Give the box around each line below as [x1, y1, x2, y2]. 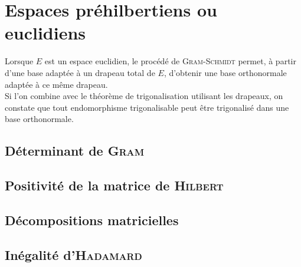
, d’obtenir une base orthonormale [163, 66, 287, 78]
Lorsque [5, 55, 34, 67]
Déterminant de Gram [5, 141, 145, 160]
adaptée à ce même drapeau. [5, 78, 108, 90]
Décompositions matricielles [5, 210, 179, 229]
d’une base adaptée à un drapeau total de [5, 66, 155, 78]
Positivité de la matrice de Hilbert [5, 176, 224, 195]
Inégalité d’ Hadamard [5, 245, 142, 263]
